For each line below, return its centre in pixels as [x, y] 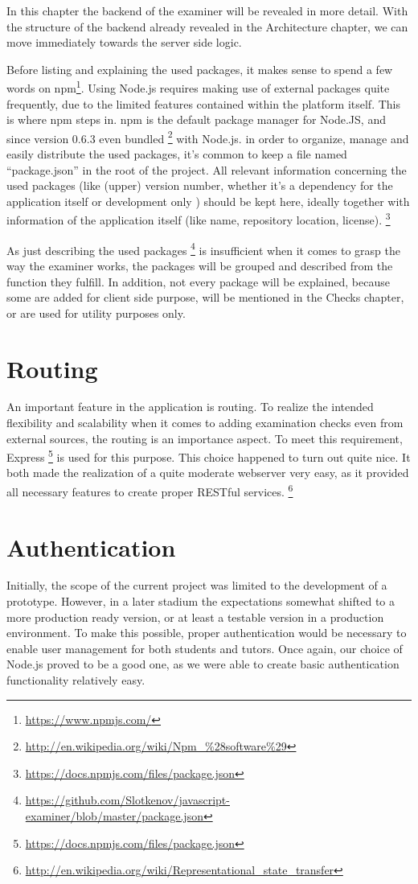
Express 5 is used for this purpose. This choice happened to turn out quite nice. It [209, 456]
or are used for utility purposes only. [96, 312]
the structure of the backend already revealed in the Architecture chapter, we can [207, 26]
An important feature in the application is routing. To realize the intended [190, 407]
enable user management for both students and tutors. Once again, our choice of [205, 648]
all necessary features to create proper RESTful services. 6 [150, 490]
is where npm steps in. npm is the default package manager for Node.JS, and [196, 119]
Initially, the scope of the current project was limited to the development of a [197, 585]
